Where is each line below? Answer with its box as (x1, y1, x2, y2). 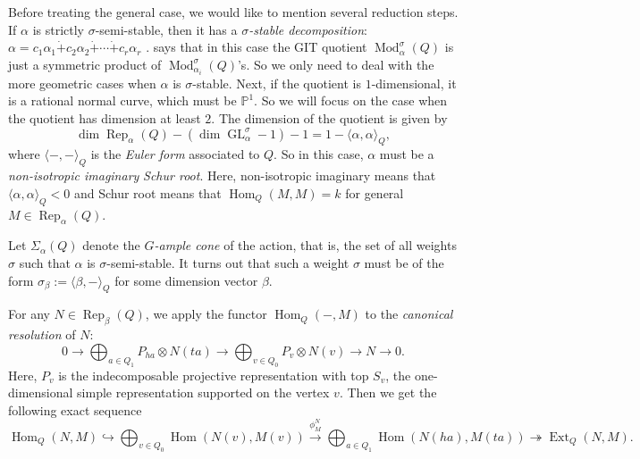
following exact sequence (8, 400, 142, 419)
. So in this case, (274, 145, 364, 163)
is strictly (32, 20, 84, 38)
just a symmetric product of (8, 54, 162, 73)
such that (19, 254, 71, 272)
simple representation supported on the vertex (77, 383, 330, 402)
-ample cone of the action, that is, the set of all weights (154, 236, 457, 255)
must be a (379, 145, 434, 163)
